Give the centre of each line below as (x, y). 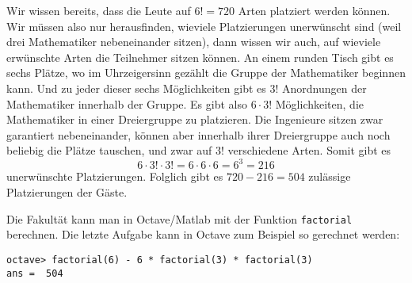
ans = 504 (35, 273)
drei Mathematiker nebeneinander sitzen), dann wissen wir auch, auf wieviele (194, 42)
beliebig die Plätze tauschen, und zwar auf (109, 150)
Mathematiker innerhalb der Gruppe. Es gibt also (127, 103)
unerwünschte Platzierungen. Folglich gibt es (115, 176)
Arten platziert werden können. (314, 10)
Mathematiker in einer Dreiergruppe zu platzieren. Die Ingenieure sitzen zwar (195, 119)
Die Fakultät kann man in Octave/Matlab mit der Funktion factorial (179, 218)
